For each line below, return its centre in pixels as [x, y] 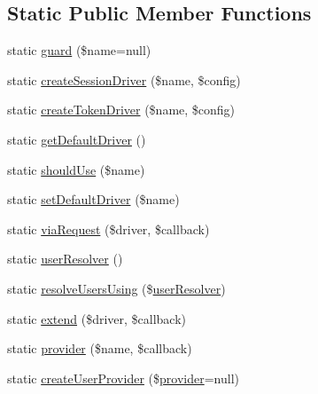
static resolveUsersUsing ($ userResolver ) [116, 288]
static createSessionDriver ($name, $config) [124, 79]
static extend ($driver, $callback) [97, 318]
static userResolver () [65, 259]
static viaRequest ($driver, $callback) [109, 229]
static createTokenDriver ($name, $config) [121, 110]
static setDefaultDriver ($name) [93, 199]
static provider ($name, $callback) [100, 348]
